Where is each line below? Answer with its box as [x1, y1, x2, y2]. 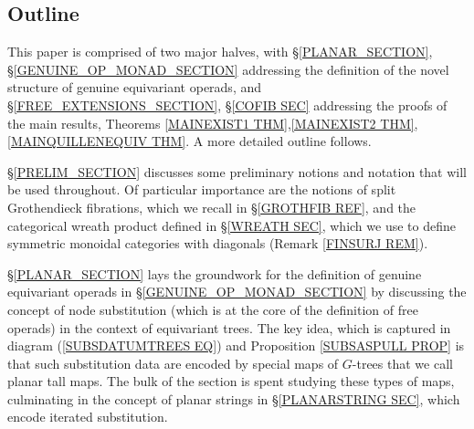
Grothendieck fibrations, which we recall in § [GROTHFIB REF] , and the [7, 197, 416, 216]
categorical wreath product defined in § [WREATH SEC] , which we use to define [7, 215, 456, 235]
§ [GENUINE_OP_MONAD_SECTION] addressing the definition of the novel [7, 59, 449, 78]
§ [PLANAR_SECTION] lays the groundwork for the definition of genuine [7, 264, 422, 283]
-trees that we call [352, 353, 453, 372]
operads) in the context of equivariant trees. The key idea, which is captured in [7, 318, 451, 337]
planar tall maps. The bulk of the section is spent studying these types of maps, [7, 371, 455, 391]
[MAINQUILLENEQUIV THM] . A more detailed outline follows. [7, 131, 372, 151]
